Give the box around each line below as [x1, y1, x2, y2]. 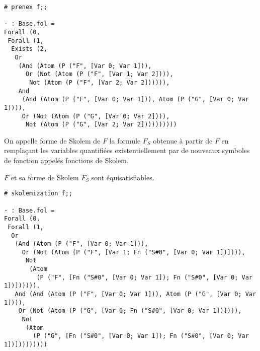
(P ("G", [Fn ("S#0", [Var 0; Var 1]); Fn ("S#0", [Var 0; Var [33, 332, 249, 340]
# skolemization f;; [4, 190, 73, 197]
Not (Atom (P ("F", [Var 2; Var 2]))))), [29, 79, 170, 86]
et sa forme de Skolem [11, 172, 79, 182]
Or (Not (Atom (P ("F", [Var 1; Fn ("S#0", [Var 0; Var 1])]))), [22, 248, 245, 256]
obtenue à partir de [153, 135, 213, 146]
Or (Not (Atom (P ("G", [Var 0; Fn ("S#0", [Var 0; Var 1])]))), [18, 307, 242, 315]
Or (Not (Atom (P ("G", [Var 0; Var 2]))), [22, 112, 170, 120]
